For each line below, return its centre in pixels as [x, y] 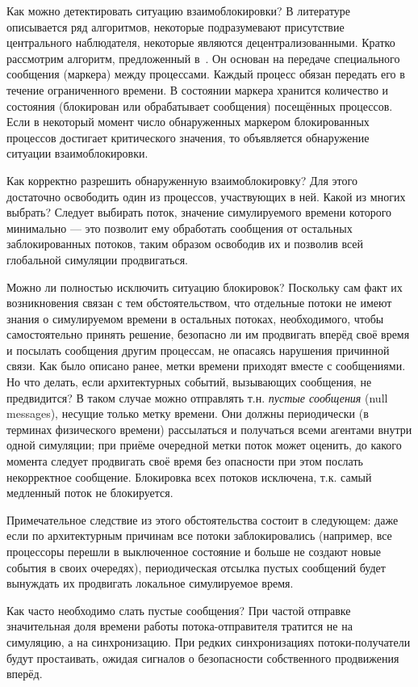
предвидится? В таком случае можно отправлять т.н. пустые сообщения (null [197, 397]
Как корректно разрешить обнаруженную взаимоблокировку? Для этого [182, 180]
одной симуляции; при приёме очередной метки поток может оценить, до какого [204, 445]
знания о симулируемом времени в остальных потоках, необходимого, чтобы [195, 318]
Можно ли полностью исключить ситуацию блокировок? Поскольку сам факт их [205, 287]
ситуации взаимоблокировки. [77, 153]
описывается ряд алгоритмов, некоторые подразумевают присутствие [176, 26]
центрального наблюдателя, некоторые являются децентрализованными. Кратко [201, 42]
